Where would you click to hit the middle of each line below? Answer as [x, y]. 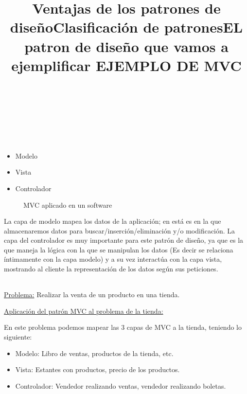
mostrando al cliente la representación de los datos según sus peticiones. [111, 269]
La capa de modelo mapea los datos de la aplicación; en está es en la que [113, 221]
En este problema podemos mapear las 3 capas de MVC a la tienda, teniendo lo [123, 327]
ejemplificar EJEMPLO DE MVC [126, 65]
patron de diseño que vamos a [126, 46]
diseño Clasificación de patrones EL [126, 27]
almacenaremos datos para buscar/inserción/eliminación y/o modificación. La [120, 230]
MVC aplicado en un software [68, 205]
